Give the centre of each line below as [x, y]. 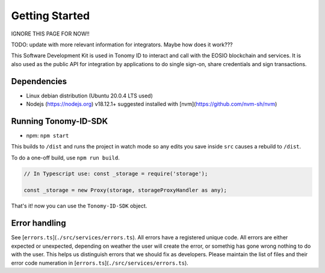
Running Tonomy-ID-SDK [60, 121]
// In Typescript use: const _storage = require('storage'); [116, 173]
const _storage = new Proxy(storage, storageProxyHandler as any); [125, 190]
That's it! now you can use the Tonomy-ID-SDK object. [79, 206]
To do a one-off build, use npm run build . [65, 158]
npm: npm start [48, 135]
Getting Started [51, 16]
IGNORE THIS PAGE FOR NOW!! [50, 34]
